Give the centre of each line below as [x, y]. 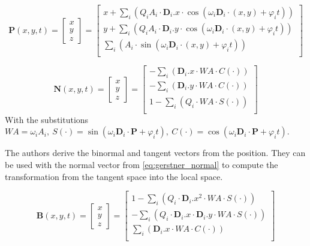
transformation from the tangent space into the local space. [114, 176]
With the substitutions [47, 119]
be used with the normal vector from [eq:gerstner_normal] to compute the [142, 165]
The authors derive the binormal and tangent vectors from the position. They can [155, 153]
